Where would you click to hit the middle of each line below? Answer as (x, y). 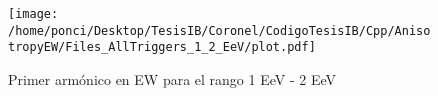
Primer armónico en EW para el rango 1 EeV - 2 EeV (172, 78)
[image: (33, 14)
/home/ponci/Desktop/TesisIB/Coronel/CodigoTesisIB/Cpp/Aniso (219, 30)
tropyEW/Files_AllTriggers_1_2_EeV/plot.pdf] (162, 47)
